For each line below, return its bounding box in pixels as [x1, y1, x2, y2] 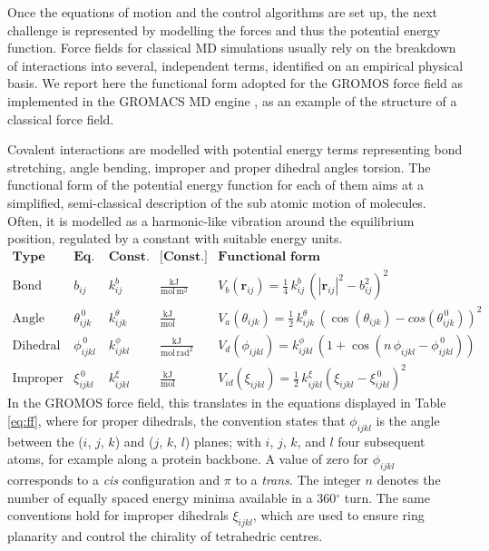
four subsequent [337, 431, 425, 450]
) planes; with [184, 431, 261, 450]
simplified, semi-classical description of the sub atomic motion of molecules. [7, 192, 426, 212]
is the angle [376, 410, 440, 429]
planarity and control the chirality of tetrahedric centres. [7, 526, 323, 546]
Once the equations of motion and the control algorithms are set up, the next [7, 3, 438, 21]
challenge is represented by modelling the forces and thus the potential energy [7, 20, 441, 39]
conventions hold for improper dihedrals [7, 506, 229, 525]
